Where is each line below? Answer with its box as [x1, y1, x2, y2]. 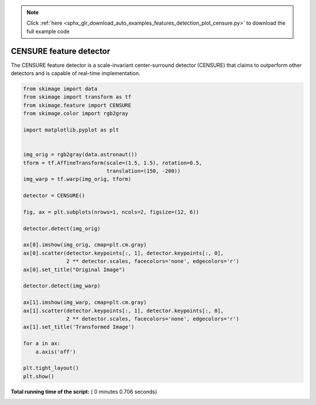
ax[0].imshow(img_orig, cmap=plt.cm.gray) [23, 241, 147, 248]
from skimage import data [23, 86, 98, 92]
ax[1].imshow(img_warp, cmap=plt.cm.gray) [23, 299, 147, 306]
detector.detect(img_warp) [23, 282, 101, 289]
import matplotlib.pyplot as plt [23, 127, 119, 133]
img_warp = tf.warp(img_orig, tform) [23, 176, 132, 183]
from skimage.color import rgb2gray [23, 110, 129, 117]
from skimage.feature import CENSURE [23, 102, 132, 109]
